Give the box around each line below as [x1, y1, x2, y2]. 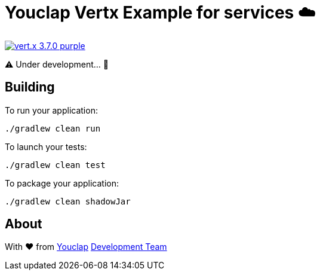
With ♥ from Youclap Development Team [5, 242, 167, 252]
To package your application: [5, 178, 119, 188]
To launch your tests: [5, 141, 87, 152]
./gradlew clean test [5, 160, 106, 170]
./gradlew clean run [5, 123, 101, 133]
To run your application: [5, 105, 98, 115]
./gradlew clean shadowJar [5, 196, 131, 206]
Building [5, 80, 55, 95]
